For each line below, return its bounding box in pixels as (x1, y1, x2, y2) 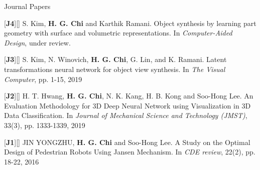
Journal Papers (4, 1, 51, 11)
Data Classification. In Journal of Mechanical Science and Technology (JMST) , (4, 110, 247, 120)
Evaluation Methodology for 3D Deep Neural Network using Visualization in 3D (4, 100, 251, 110)
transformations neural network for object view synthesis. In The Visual (4, 63, 225, 74)
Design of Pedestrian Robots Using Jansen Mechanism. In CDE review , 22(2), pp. (4, 146, 255, 157)
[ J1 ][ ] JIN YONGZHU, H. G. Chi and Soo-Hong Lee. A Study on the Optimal (4, 136, 250, 147)
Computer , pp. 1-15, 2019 (4, 73, 82, 84)
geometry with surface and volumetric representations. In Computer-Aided (4, 27, 232, 38)
